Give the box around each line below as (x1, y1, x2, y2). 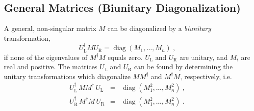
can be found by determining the (134, 61, 233, 72)
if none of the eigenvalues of (4, 52, 88, 62)
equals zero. (107, 52, 143, 62)
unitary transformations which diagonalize (4, 71, 131, 81)
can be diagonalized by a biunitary (107, 23, 211, 33)
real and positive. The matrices (4, 61, 98, 72)
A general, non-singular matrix (4, 23, 97, 33)
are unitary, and (179, 52, 228, 62)
